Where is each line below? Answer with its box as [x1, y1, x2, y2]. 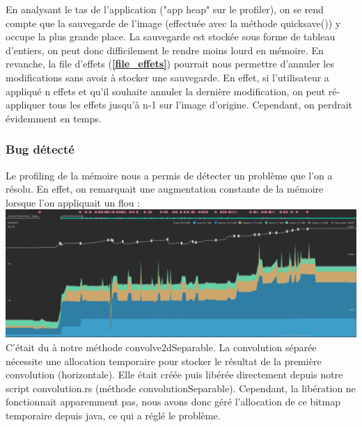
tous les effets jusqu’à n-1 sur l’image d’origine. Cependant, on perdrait [48, 97, 353, 112]
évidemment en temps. [6, 111, 102, 125]
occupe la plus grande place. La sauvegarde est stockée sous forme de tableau [6, 29, 336, 44]
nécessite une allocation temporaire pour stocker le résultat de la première [6, 353, 322, 368]
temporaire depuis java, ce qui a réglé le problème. [6, 408, 221, 422]
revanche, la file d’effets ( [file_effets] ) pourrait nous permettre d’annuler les [6, 56, 334, 71]
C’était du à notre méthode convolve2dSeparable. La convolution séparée [6, 340, 317, 355]
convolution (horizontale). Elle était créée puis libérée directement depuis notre [6, 367, 343, 382]
